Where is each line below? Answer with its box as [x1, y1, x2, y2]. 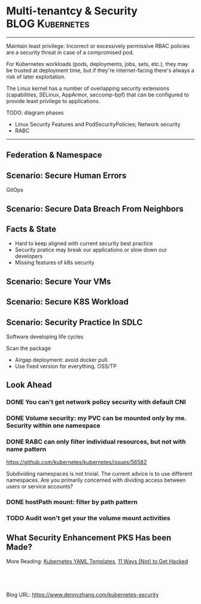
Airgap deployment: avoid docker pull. [14, 356, 109, 363]
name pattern [6, 445, 47, 454]
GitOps [6, 186, 24, 194]
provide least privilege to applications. [6, 97, 100, 104]
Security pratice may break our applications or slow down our [14, 246, 167, 253]
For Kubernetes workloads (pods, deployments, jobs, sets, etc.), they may [6, 60, 188, 67]
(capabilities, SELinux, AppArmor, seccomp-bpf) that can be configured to [6, 91, 190, 98]
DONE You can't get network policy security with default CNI [6, 398, 186, 406]
